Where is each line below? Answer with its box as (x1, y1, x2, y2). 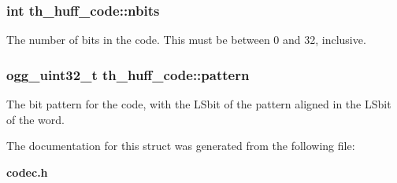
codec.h (6, 163, 48, 180)
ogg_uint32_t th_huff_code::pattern (6, 64, 250, 84)
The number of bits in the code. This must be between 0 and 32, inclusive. (6, 31, 366, 48)
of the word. (6, 111, 65, 127)
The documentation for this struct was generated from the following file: (6, 137, 355, 154)
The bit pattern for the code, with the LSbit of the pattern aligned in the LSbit (6, 96, 391, 112)
